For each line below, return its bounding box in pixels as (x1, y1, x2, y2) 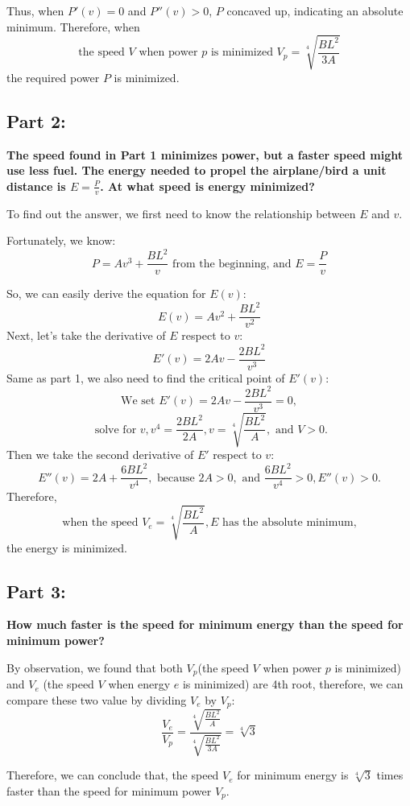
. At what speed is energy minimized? (100, 177, 315, 194)
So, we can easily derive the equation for (6, 285, 206, 302)
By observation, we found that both (6, 659, 183, 676)
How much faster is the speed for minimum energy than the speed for (6, 616, 404, 633)
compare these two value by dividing (6, 691, 187, 708)
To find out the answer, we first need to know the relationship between (6, 205, 356, 221)
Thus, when (6, 2, 64, 19)
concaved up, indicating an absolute (226, 2, 404, 19)
